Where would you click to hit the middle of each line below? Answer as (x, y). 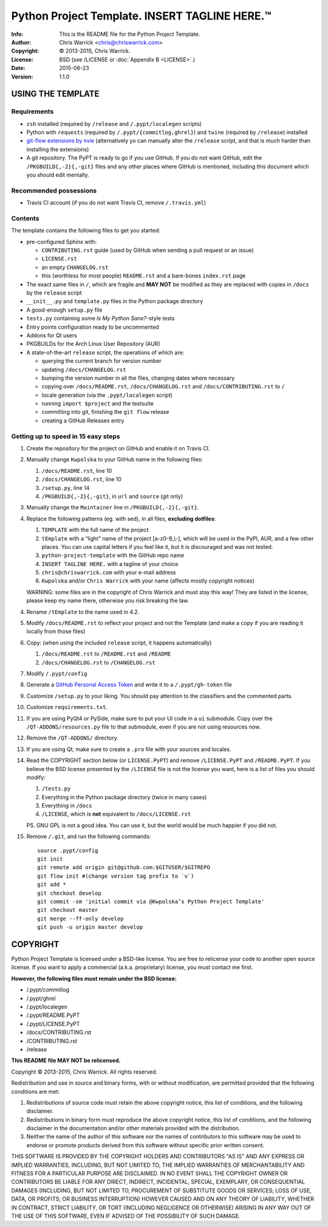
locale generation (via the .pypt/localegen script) (107, 395)
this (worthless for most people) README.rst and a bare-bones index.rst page (144, 276)
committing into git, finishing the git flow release (105, 412)
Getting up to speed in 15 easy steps (66, 436)
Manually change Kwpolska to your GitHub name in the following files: (115, 460)
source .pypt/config (68, 850)
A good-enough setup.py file (64, 310)
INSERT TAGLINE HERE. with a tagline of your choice (110, 564)
